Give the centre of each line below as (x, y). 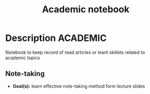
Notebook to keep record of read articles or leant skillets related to (75, 52)
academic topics (23, 58)
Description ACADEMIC (56, 38)
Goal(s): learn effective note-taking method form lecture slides (79, 86)
